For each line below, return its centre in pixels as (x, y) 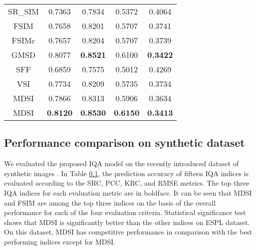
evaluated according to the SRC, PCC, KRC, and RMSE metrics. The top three (127, 183)
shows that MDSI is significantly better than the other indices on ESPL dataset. (127, 222)
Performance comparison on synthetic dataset (125, 142)
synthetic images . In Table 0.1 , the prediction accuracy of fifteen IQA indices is (127, 173)
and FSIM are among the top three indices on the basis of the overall (110, 202)
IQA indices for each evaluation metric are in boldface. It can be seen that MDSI (128, 192)
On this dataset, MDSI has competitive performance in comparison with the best (128, 232)
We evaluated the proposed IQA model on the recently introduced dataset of (122, 163)
